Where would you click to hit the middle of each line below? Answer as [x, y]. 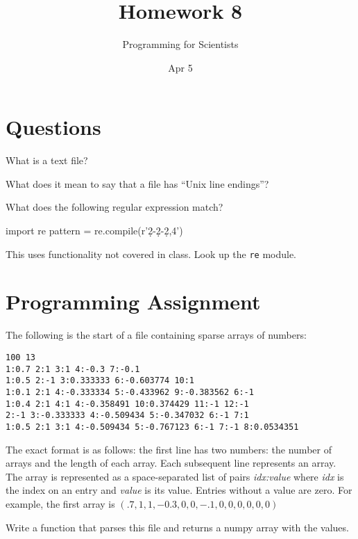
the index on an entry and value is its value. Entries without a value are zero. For [179, 490]
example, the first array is [60, 503]
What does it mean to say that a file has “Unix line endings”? [137, 183]
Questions [53, 127]
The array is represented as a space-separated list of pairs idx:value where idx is [175, 476]
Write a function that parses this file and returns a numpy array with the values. [177, 527]
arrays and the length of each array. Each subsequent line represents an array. [171, 463]
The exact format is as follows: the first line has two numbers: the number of [169, 449]
